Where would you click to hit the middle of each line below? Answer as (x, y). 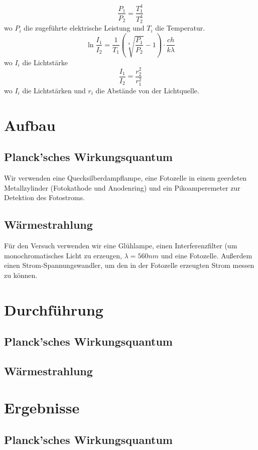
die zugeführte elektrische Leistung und (84, 28)
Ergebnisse (42, 408)
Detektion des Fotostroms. (44, 197)
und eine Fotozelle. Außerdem (207, 255)
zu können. (21, 275)
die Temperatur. (180, 28)
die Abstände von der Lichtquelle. (147, 90)
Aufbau (30, 125)
